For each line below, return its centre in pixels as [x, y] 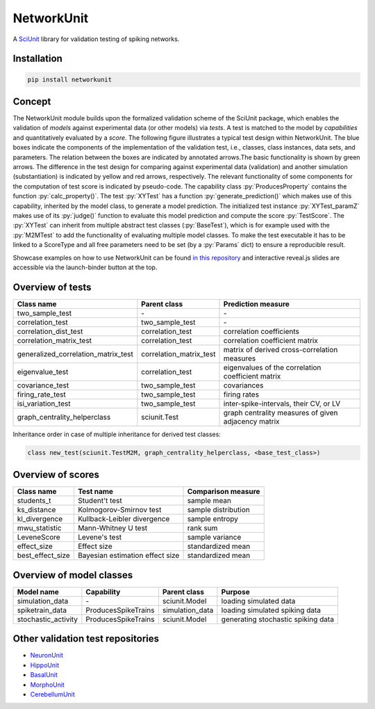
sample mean [209, 501]
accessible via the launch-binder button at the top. [85, 267]
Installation [37, 59]
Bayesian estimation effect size [128, 555]
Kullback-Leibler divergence [124, 519]
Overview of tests [52, 287]
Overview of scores [56, 475]
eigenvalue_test [43, 372]
